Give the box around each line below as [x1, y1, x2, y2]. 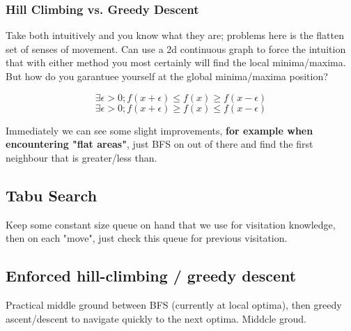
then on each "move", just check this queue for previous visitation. [6, 231, 288, 245]
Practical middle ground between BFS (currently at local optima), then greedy [6, 297, 342, 311]
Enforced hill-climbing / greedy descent [6, 265, 297, 286]
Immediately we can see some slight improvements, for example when [6, 123, 313, 137]
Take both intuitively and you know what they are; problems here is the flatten [6, 28, 345, 43]
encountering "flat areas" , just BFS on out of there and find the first [6, 137, 313, 151]
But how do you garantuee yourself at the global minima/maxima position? [6, 69, 328, 83]
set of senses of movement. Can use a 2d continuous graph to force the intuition [6, 41, 346, 56]
